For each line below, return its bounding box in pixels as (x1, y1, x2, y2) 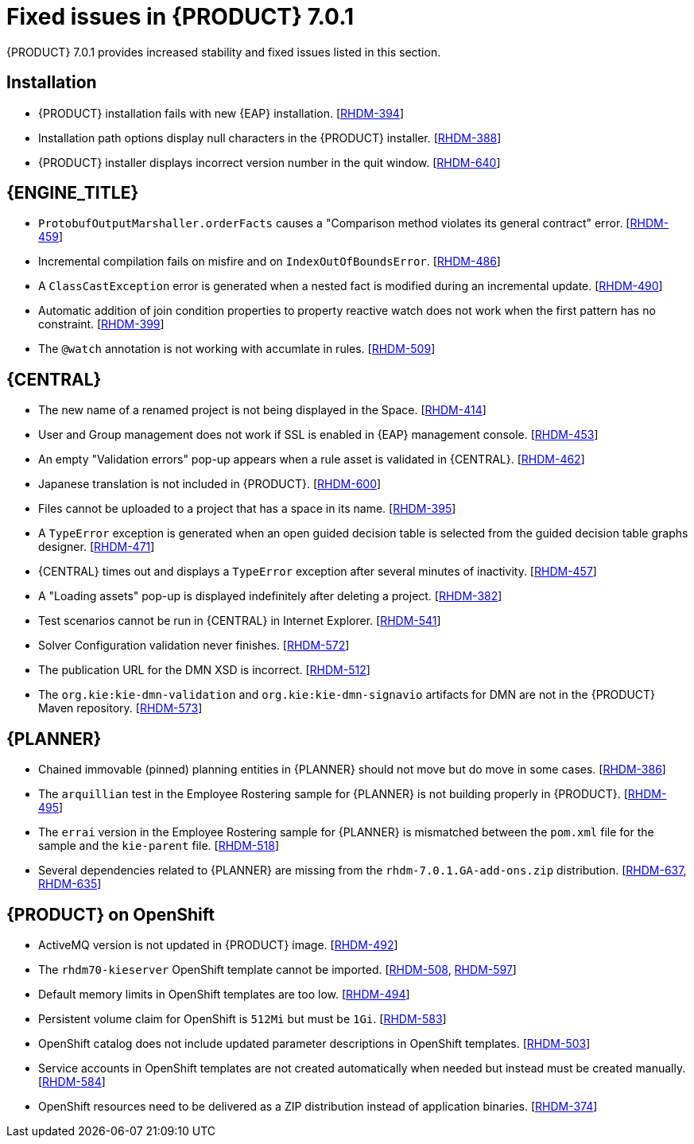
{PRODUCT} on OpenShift (6, 904, 215, 925)
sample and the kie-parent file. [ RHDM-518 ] (38, 839, 279, 853)
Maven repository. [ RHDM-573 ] (38, 701, 203, 715)
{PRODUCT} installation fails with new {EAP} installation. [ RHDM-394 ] (38, 106, 404, 120)
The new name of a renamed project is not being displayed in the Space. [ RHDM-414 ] (38, 403, 487, 417)
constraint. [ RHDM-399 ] (38, 317, 165, 332)
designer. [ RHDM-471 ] (38, 540, 155, 554)
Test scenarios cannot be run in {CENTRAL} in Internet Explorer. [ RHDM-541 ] (38, 614, 441, 628)
